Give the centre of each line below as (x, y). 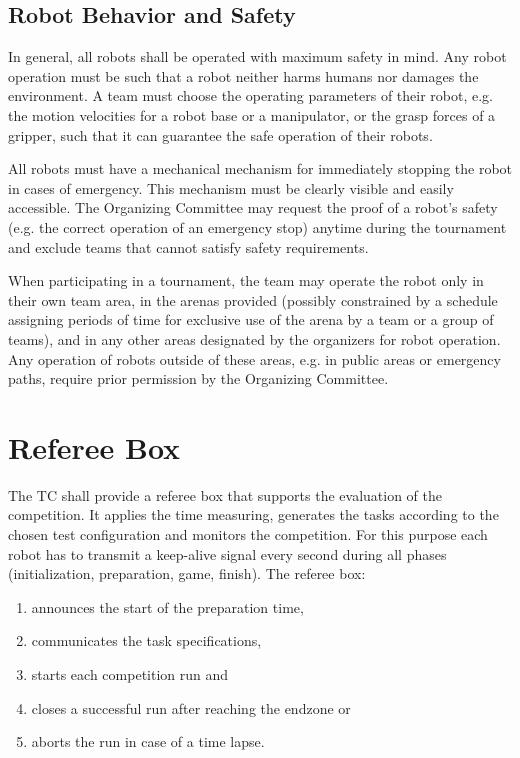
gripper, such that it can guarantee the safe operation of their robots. (220, 134)
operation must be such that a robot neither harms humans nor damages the (243, 75)
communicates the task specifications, (146, 640)
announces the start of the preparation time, (167, 606)
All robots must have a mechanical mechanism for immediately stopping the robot (260, 168)
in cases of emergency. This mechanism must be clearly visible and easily (231, 187)
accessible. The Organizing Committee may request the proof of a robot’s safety (253, 207)
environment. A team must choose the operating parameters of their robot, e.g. (251, 95)
